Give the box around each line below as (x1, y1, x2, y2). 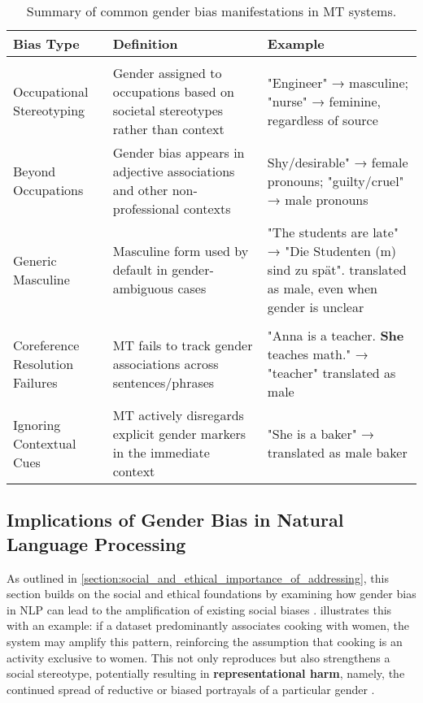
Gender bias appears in (112, 143, 245, 162)
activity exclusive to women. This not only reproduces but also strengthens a (7, 649, 390, 666)
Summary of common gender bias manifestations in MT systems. (26, 2, 397, 20)
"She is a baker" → (267, 424, 375, 443)
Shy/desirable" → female (267, 152, 408, 171)
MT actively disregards (112, 406, 244, 424)
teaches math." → (267, 345, 368, 363)
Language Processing (7, 531, 186, 556)
